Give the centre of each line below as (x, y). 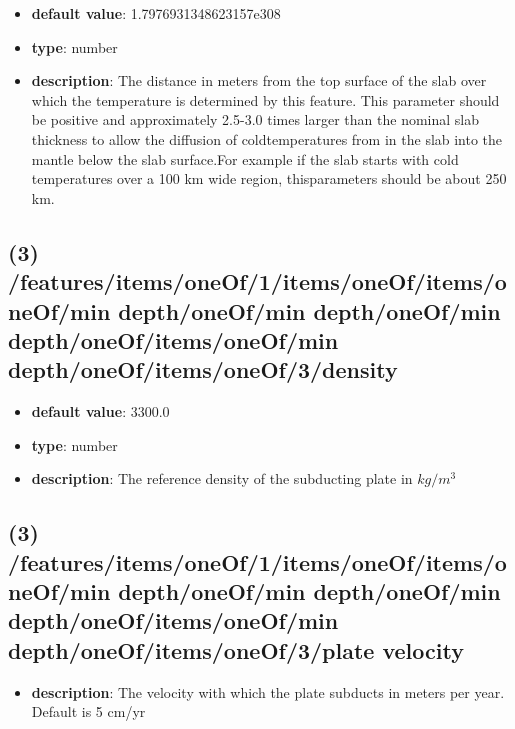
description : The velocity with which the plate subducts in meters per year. (268, 691)
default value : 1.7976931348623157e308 (156, 13)
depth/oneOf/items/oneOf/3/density (203, 369)
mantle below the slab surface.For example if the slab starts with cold (245, 158)
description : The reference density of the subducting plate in (222, 478)
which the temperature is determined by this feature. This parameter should (265, 99)
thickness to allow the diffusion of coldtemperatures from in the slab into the (267, 138)
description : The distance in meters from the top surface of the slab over (259, 80)
